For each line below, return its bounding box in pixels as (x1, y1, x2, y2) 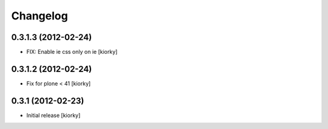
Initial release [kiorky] (26, 111, 81, 119)
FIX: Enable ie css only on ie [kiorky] (26, 48, 118, 56)
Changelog (11, 9, 68, 22)
